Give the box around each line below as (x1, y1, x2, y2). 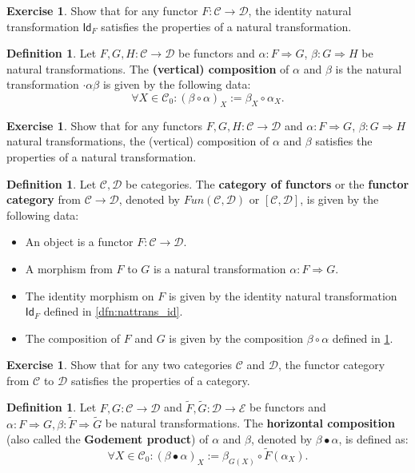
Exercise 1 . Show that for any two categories (6, 356, 233, 373)
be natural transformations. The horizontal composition (105, 415, 395, 431)
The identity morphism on (25, 287, 154, 304)
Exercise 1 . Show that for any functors (6, 117, 203, 133)
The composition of (25, 329, 121, 346)
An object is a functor (25, 233, 134, 250)
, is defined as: (338, 431, 409, 447)
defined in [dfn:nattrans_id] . (43, 303, 183, 320)
